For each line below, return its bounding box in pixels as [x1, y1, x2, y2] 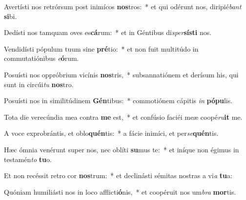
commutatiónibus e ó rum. [4, 53, 79, 63]
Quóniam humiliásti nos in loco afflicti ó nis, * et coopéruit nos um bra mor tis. [4, 186, 236, 197]
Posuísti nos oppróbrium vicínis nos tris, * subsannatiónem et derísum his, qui [4, 69, 239, 79]
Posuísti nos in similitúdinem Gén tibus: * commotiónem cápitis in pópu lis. [4, 95, 233, 106]
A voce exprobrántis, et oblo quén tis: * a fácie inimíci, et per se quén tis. [4, 128, 219, 138]
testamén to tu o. [4, 154, 52, 164]
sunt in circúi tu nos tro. [4, 79, 74, 89]
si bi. [4, 11, 17, 21]
